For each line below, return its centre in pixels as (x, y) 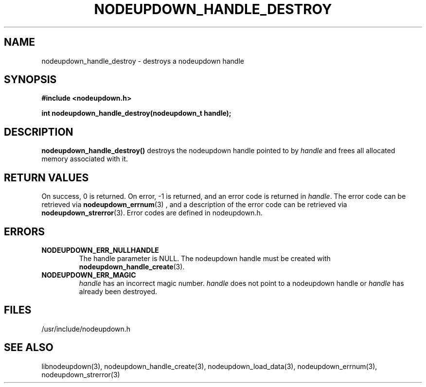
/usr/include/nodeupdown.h (86, 329)
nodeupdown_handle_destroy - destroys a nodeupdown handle (143, 61)
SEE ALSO (29, 348)
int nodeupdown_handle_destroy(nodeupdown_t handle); (136, 113)
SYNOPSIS (30, 80)
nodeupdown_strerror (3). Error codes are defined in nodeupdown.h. (152, 213)
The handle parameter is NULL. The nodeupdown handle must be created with (205, 258)
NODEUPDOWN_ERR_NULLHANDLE (100, 250)
